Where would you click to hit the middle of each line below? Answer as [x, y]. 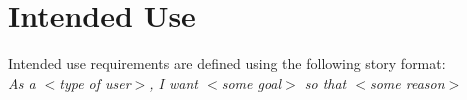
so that [325, 82]
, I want [174, 82]
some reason [407, 82]
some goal [251, 82]
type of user [95, 82]
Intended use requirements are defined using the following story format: [227, 63]
